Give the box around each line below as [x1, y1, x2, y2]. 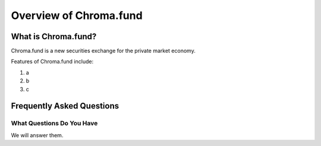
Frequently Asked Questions [11, 101, 119, 111]
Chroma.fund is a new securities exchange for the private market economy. [11, 47, 196, 55]
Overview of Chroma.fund [11, 9, 143, 22]
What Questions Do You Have [11, 119, 98, 128]
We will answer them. [11, 131, 64, 139]
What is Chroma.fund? [11, 31, 97, 42]
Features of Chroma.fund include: [11, 58, 94, 65]
